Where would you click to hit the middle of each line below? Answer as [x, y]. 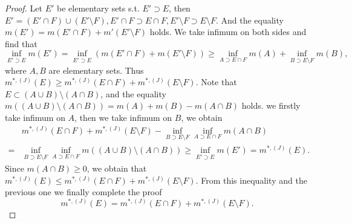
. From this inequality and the [251, 180]
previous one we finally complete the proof [83, 192]
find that [21, 43]
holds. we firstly [271, 105]
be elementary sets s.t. [98, 8]
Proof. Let [24, 8]
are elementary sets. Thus [96, 70]
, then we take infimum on [123, 117]
